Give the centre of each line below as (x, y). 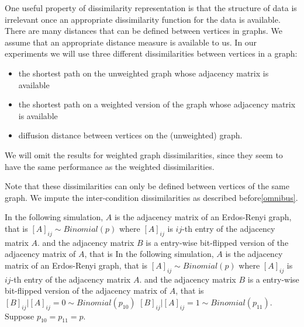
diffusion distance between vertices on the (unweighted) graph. (130, 135)
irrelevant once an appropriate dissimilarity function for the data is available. (143, 19)
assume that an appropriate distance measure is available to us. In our (131, 42)
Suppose (20, 316)
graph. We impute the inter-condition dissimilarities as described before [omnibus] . (151, 197)
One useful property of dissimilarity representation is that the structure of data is (151, 8)
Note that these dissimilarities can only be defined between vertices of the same (147, 186)
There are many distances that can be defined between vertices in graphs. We (144, 31)
